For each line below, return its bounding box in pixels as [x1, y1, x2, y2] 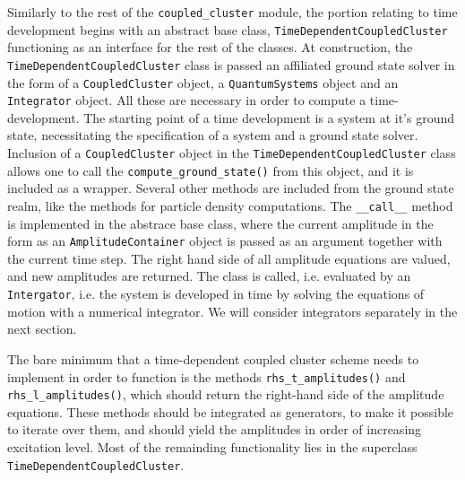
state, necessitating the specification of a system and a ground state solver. [7, 126, 418, 144]
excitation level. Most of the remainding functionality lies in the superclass [7, 438, 418, 456]
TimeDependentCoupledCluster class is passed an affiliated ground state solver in [7, 55, 455, 74]
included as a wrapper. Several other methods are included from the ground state [7, 179, 454, 197]
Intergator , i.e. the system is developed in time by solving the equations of [7, 284, 425, 303]
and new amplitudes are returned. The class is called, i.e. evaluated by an [7, 266, 411, 285]
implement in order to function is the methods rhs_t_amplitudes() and [7, 367, 406, 386]
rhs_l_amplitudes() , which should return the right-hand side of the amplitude [7, 385, 444, 404]
